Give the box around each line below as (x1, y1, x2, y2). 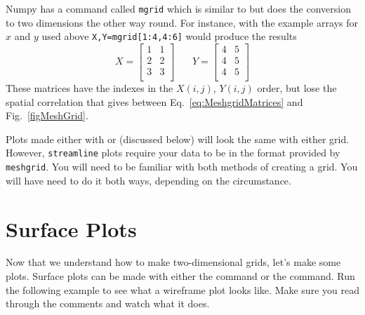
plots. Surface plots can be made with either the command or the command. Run (6, 269, 355, 283)
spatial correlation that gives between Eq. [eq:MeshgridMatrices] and (6, 94, 303, 109)
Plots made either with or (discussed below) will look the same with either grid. (6, 131, 350, 146)
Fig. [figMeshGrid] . (6, 108, 88, 123)
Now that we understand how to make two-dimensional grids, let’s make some (6, 255, 341, 269)
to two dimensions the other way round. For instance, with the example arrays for (6, 15, 359, 29)
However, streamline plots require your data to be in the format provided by (6, 145, 340, 160)
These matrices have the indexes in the (6, 81, 173, 95)
